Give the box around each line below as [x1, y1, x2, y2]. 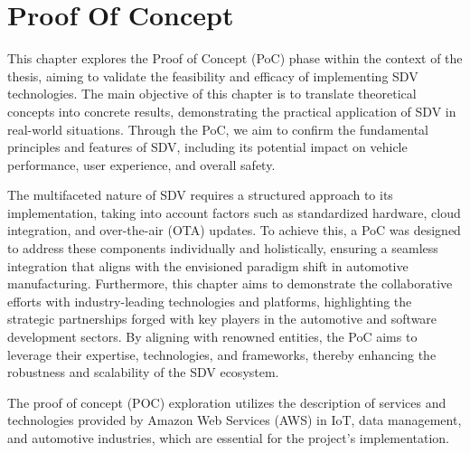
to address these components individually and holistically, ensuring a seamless [7, 239, 438, 258]
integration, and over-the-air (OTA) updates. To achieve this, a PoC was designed [7, 221, 461, 240]
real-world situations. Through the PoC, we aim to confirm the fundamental [7, 119, 429, 138]
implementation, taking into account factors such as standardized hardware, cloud [7, 203, 461, 222]
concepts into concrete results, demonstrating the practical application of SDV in [7, 101, 456, 120]
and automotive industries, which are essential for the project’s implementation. [7, 429, 449, 447]
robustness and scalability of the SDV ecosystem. [7, 363, 279, 382]
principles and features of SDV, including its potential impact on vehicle [7, 137, 408, 156]
